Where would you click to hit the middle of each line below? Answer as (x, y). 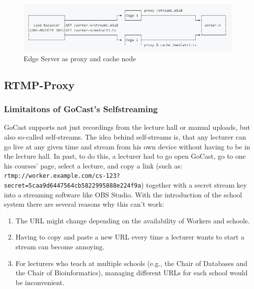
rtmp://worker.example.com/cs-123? (62, 176)
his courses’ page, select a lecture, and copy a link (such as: (93, 165)
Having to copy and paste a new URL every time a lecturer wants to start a (130, 237)
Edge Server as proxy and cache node (80, 58)
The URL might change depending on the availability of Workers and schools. (133, 220)
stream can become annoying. (60, 247)
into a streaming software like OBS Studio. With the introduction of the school (123, 194)
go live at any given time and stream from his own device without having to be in (127, 146)
